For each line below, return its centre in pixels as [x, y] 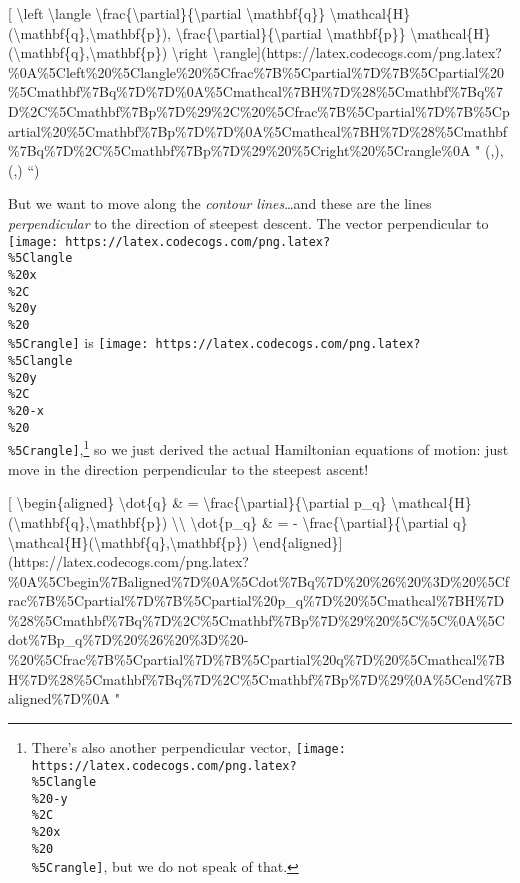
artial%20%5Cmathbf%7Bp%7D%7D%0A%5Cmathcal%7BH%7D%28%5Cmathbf [258, 130]
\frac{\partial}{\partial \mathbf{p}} [290, 32]
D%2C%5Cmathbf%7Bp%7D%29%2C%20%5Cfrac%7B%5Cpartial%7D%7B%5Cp [259, 110]
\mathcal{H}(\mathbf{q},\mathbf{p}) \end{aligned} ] [175, 541]
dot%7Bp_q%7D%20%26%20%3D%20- [128, 639]
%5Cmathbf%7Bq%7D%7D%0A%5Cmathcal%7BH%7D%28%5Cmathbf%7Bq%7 [256, 91]
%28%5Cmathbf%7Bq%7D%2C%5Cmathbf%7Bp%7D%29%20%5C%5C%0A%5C [256, 619]
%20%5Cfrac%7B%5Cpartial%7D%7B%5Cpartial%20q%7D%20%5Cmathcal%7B [256, 659]
